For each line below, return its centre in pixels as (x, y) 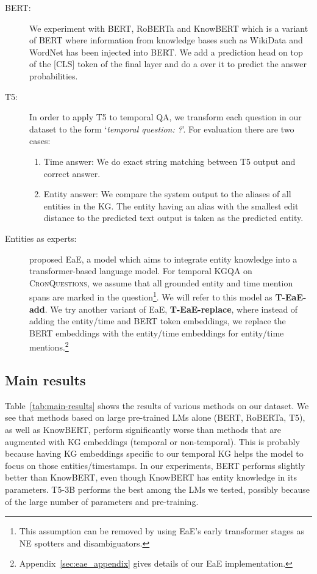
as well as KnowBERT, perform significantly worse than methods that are (143, 429)
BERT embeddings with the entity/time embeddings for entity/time (157, 332)
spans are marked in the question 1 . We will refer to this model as (151, 296)
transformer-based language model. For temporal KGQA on (141, 271)
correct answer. (72, 173)
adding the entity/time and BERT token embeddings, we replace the (158, 321)
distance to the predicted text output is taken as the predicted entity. (173, 218)
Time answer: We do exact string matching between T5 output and (169, 161)
